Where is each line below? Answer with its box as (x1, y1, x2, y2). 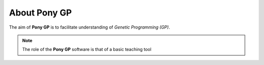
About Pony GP (9, 7, 72, 18)
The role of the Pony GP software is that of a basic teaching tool (22, 47, 152, 52)
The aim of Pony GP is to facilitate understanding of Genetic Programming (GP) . (9, 24, 170, 30)
